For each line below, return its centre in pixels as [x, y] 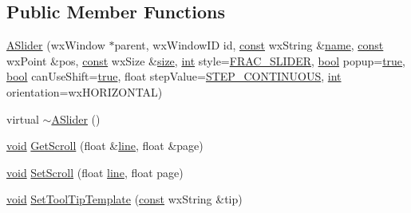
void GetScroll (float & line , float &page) [105, 146]
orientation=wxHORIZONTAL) [85, 91]
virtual [23, 118]
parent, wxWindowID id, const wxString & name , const [249, 45]
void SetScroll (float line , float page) [95, 172]
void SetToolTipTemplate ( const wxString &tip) [124, 199]
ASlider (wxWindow [56, 45]
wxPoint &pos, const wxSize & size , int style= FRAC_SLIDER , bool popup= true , [206, 60]
